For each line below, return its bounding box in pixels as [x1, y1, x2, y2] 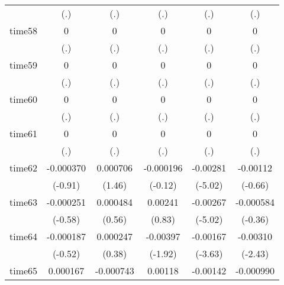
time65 [9, 264, 38, 277]
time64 [9, 229, 38, 243]
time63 [9, 195, 38, 209]
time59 [9, 58, 38, 72]
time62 [9, 161, 38, 174]
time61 [9, 127, 38, 140]
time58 [9, 24, 38, 37]
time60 [9, 92, 38, 106]
